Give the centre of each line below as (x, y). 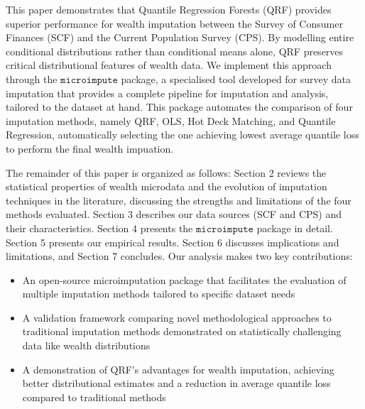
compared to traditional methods (94, 397)
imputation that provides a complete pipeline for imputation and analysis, (167, 93)
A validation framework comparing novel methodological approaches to (177, 317)
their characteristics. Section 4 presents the (99, 228)
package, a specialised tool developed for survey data (236, 78)
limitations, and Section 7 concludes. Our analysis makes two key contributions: (179, 256)
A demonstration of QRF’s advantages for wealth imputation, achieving (178, 369)
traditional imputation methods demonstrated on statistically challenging (182, 331)
